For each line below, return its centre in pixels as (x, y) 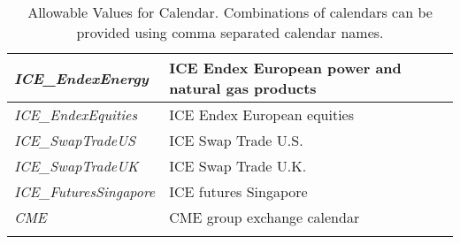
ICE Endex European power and (285, 68)
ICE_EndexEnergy (81, 78)
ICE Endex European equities (262, 114)
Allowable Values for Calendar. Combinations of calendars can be (230, 12)
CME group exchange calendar (264, 217)
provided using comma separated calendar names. (230, 32)
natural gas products (243, 88)
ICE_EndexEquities (76, 114)
